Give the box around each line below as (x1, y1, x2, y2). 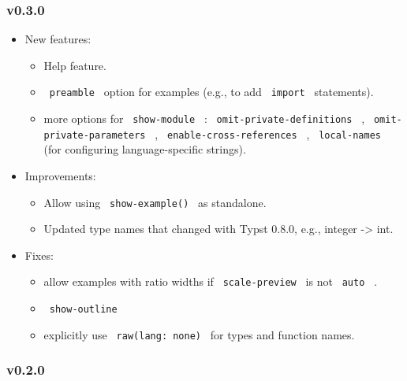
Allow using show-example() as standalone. (43, 194, 267, 210)
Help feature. (43, 57, 106, 73)
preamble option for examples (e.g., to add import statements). (49, 83, 374, 100)
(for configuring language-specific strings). (43, 141, 246, 157)
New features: (24, 31, 91, 47)
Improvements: (24, 167, 96, 183)
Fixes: (24, 246, 54, 263)
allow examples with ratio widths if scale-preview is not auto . (43, 273, 378, 290)
